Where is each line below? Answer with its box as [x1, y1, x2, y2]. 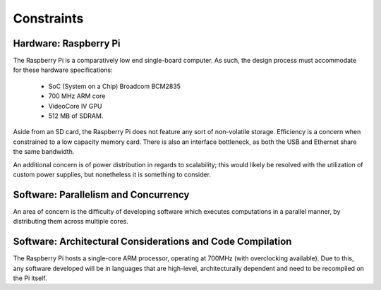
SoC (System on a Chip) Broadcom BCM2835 [48, 82, 181, 90]
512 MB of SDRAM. [48, 111, 104, 120]
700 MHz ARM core [48, 92, 106, 100]
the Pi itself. [13, 274, 47, 282]
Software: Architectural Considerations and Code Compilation [13, 236, 292, 248]
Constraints [13, 11, 84, 26]
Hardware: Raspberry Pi [13, 37, 121, 49]
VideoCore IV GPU [48, 102, 102, 110]
